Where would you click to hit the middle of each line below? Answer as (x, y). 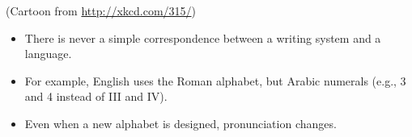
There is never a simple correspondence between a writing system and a (203, 37)
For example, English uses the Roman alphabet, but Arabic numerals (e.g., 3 (215, 80)
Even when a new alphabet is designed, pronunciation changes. (181, 123)
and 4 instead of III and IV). (96, 96)
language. (48, 54)
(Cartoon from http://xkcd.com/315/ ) (101, 10)
